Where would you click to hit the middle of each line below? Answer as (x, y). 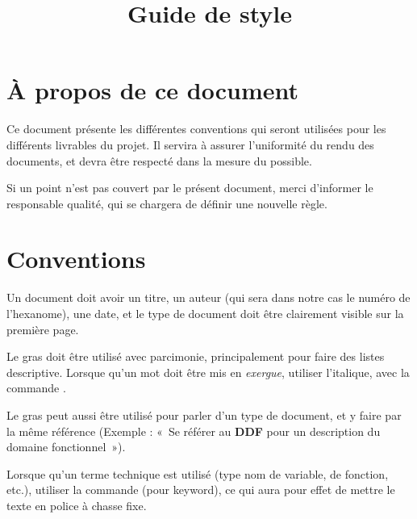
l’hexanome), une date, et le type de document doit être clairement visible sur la (205, 313)
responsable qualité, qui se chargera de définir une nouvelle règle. (167, 203)
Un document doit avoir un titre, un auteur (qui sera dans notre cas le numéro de (208, 297)
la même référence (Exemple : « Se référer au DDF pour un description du (194, 431)
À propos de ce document (152, 90)
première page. (43, 329)
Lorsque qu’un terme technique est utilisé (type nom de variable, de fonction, (198, 473)
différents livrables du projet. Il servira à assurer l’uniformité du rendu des (190, 144)
